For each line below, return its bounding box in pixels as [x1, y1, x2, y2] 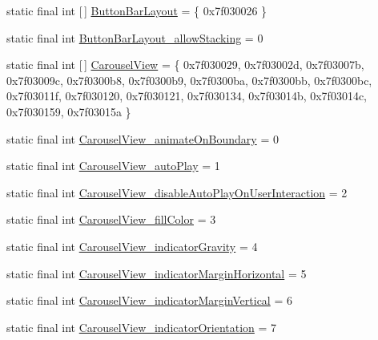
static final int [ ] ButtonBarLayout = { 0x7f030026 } [6, 2, 267, 18]
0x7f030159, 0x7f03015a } [6, 103, 131, 119]
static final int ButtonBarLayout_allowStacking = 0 [6, 29, 263, 46]
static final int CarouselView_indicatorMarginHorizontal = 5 [6, 265, 307, 281]
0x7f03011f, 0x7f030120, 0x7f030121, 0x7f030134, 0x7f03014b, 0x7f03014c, [6, 87, 368, 104]
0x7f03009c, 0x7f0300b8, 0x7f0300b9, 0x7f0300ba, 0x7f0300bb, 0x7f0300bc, [6, 71, 372, 88]
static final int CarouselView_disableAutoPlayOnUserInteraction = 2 [6, 184, 348, 200]
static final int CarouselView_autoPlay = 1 [6, 157, 220, 174]
